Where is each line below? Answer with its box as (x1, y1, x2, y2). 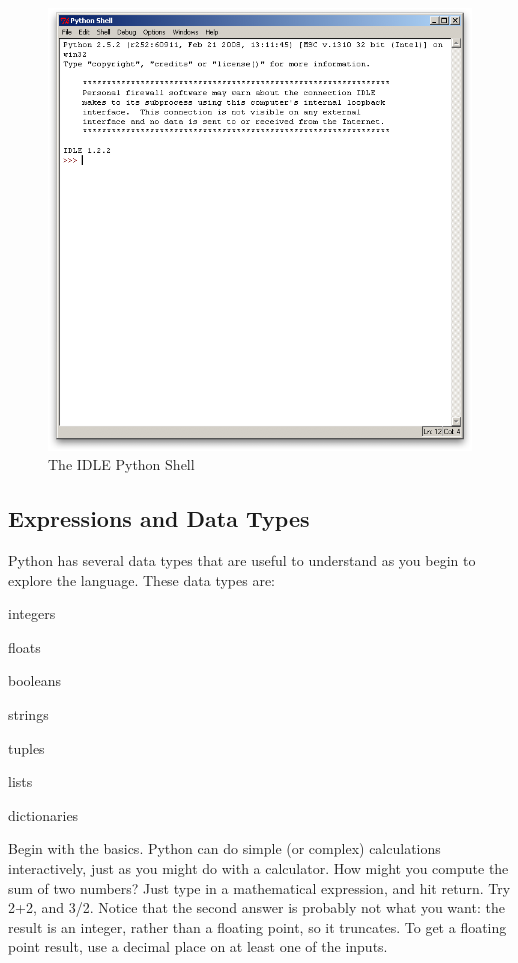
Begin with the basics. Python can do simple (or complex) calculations (8, 838, 441, 859)
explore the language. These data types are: (8, 569, 275, 590)
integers (8, 603, 56, 624)
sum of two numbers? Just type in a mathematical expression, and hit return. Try (8, 877, 511, 898)
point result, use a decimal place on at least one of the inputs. (8, 936, 388, 957)
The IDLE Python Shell (48, 454, 195, 475)
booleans (8, 670, 61, 691)
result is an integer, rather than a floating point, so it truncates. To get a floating (8, 916, 507, 937)
